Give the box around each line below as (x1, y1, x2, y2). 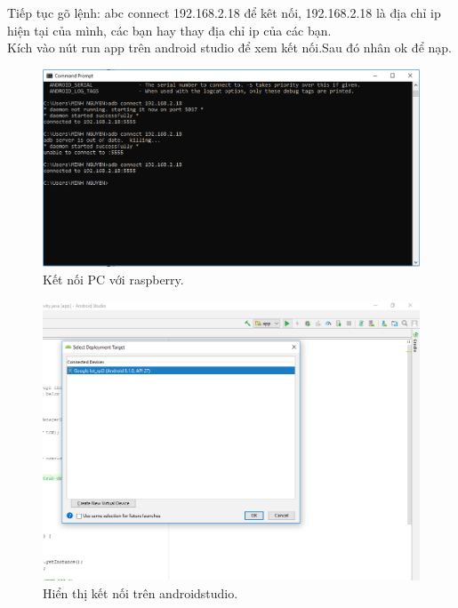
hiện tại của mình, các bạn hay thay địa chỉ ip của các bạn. (7, 20, 332, 39)
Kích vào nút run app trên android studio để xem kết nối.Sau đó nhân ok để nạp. (7, 38, 452, 57)
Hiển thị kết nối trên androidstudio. (43, 583, 238, 602)
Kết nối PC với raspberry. (43, 269, 184, 288)
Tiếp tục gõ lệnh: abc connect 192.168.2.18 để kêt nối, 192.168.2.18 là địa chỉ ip (7, 4, 441, 21)
